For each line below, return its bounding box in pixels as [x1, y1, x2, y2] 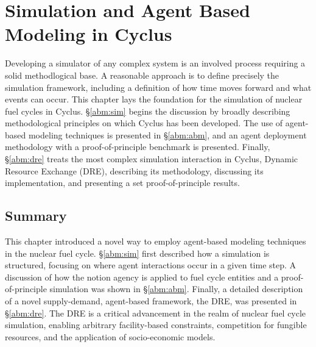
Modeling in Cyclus [5, 21, 172, 46]
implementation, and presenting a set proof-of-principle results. [5, 176, 240, 189]
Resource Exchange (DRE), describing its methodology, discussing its [5, 164, 264, 177]
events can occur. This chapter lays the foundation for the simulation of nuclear [5, 93, 303, 106]
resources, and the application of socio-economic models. [5, 330, 216, 343]
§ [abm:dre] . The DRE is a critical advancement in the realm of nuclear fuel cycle [5, 306, 306, 319]
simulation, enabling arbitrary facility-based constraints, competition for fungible [5, 318, 307, 331]
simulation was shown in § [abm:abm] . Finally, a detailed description [49, 282, 303, 295]
